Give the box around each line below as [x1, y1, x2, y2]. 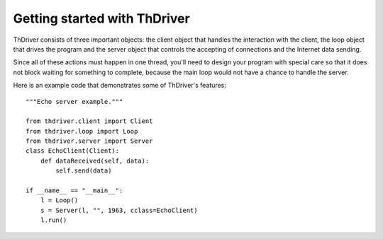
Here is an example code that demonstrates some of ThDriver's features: [13, 81, 227, 90]
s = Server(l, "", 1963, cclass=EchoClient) [40, 206, 198, 214]
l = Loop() [40, 197, 79, 204]
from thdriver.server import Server [26, 137, 153, 145]
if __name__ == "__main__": [26, 187, 123, 194]
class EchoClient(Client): [26, 147, 120, 155]
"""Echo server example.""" [26, 98, 123, 105]
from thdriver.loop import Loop [26, 127, 138, 135]
